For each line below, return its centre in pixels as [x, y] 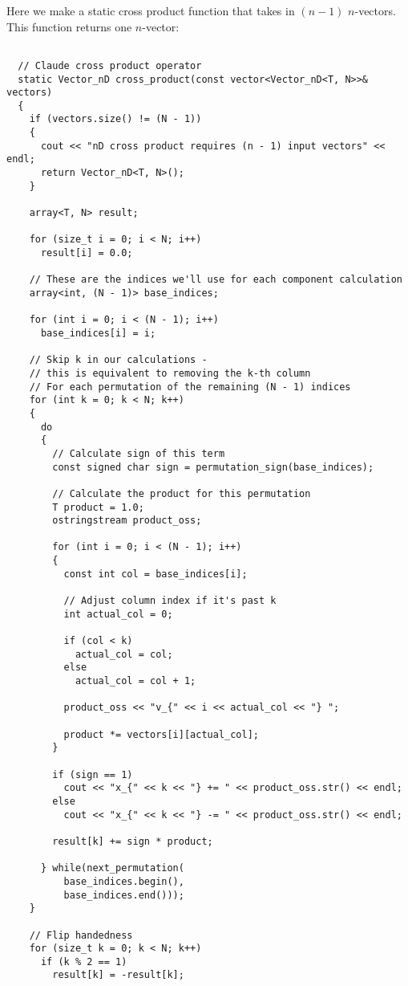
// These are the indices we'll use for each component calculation [216, 280]
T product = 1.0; [98, 507]
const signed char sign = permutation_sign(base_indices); [213, 467]
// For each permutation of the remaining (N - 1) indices [190, 387]
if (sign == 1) [93, 774]
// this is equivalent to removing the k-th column [170, 373]
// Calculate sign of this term [139, 453]
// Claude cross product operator [110, 65]
